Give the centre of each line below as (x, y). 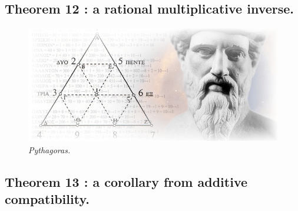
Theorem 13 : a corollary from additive (126, 181)
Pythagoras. (49, 149)
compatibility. (47, 198)
